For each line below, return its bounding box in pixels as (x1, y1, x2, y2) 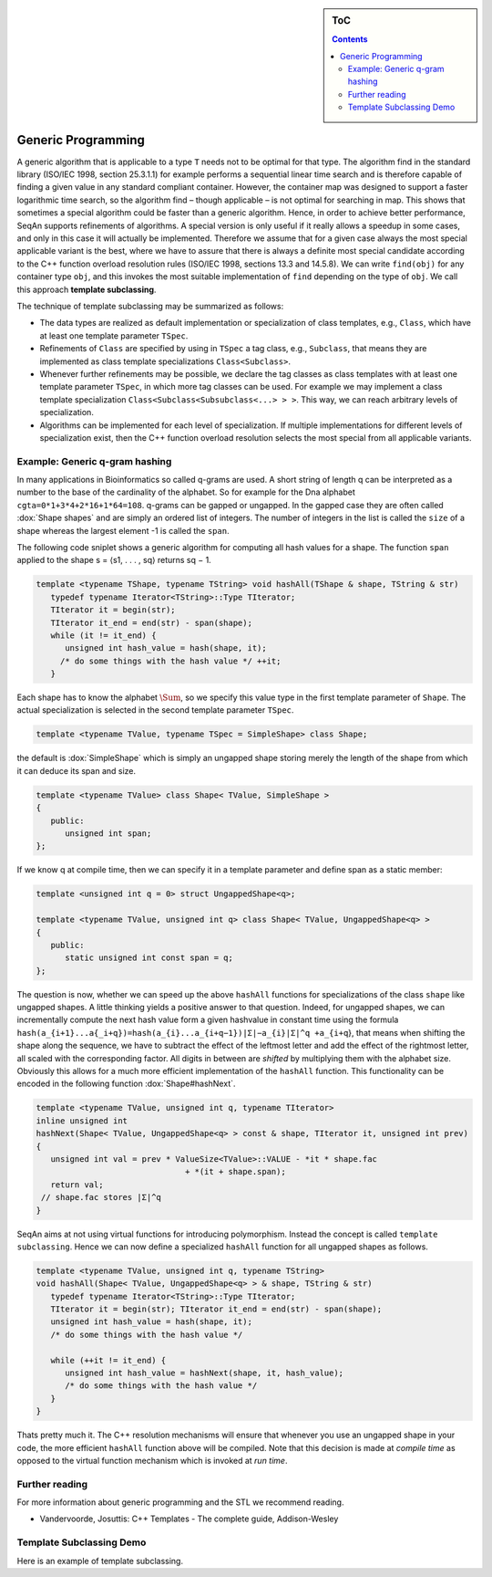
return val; (50, 1179, 104, 1190)
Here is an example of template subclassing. (16, 1555, 184, 1566)
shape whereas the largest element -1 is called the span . (16, 525, 230, 536)
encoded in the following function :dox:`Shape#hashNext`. (16, 1078, 236, 1090)
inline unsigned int (36, 1115, 128, 1126)
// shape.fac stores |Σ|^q (41, 1192, 161, 1203)
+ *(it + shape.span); (184, 1166, 286, 1177)
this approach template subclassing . (16, 284, 157, 295)
